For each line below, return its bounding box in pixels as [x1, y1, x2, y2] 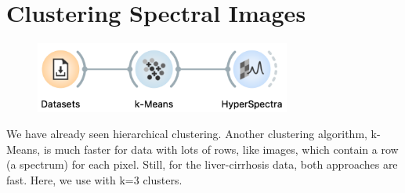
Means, [6, 140, 41, 157]
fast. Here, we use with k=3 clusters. [6, 171, 183, 188]
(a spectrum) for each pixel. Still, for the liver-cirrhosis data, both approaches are [6, 156, 398, 173]
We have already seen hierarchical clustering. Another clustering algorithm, [6, 126, 367, 142]
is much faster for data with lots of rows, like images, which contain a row [43, 140, 399, 157]
